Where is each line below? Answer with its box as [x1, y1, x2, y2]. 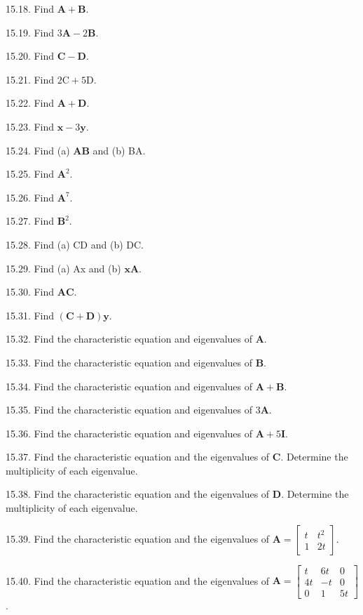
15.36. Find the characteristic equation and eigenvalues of [6, 425, 252, 440]
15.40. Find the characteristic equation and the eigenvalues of [6, 573, 270, 588]
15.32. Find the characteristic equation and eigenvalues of [6, 331, 252, 346]
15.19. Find [6, 25, 55, 39]
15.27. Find [6, 213, 55, 228]
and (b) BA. [93, 143, 146, 157]
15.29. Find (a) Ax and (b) [6, 260, 121, 275]
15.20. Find [6, 48, 55, 63]
